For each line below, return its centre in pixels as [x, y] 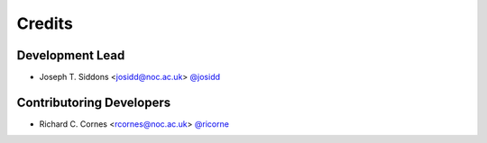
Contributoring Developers [94, 102]
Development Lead [71, 55]
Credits [45, 23]
